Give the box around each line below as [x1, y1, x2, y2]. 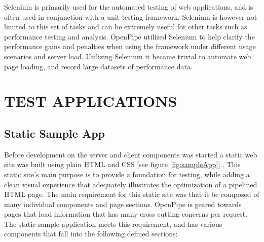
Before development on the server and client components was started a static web [4, 149, 257, 159]
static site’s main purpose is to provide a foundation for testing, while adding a [4, 169, 250, 179]
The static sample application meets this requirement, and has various [4, 218, 222, 229]
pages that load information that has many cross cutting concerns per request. [4, 209, 248, 219]
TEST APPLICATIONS [4, 91, 177, 111]
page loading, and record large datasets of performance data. [4, 61, 193, 71]
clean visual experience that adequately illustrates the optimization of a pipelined [4, 179, 257, 189]
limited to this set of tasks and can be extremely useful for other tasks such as [4, 21, 247, 32]
